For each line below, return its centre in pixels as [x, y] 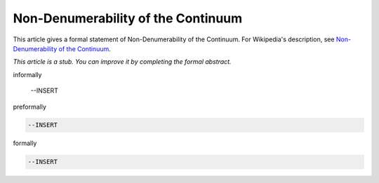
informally [27, 74]
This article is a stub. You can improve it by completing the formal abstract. [122, 62]
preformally [30, 107]
